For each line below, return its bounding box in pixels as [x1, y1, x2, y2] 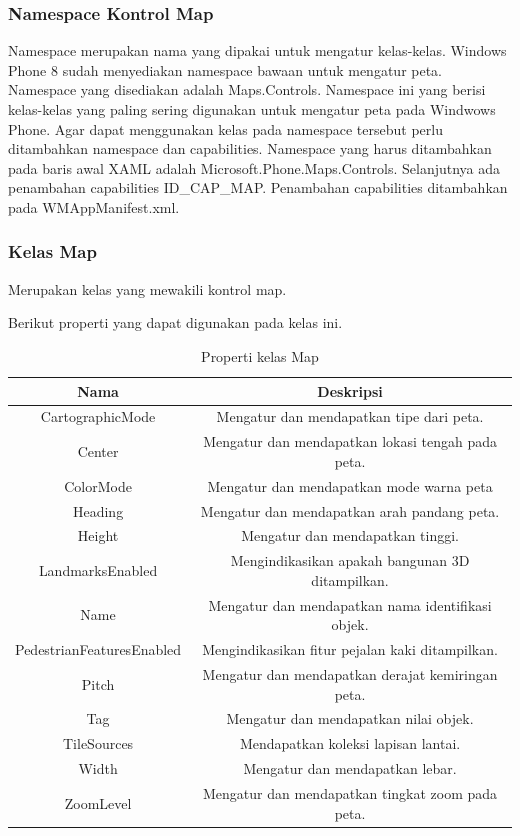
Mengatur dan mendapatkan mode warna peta [207, 475, 493, 496]
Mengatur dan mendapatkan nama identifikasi [208, 594, 492, 615]
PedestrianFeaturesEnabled [15, 639, 182, 660]
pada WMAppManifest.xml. [8, 196, 180, 217]
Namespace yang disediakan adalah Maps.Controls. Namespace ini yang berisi [8, 79, 486, 100]
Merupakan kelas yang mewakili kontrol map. [8, 278, 287, 299]
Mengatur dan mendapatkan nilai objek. [226, 708, 474, 729]
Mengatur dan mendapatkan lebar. [243, 758, 457, 779]
